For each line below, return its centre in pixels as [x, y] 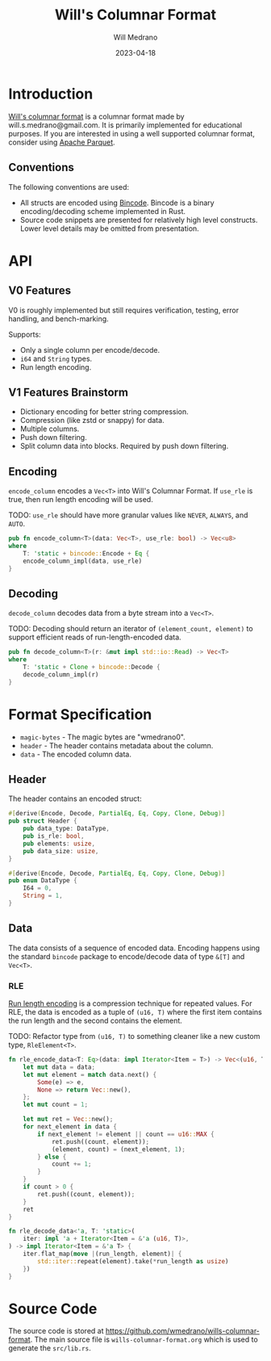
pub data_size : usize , [61, 851]
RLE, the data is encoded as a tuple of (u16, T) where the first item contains [135, 1012]
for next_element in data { [70, 1127]
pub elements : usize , [59, 844]
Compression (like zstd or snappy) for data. [92, 421]
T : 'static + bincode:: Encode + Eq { [86, 553]
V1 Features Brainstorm [69, 392]
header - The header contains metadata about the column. [117, 745]
